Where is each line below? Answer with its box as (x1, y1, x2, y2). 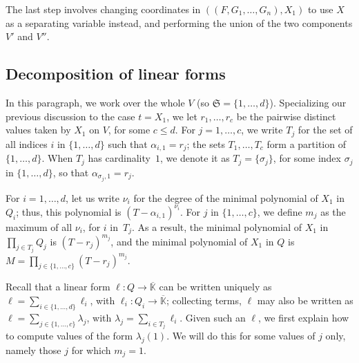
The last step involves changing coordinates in (6, 2, 201, 16)
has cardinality (88, 151, 151, 165)
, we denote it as (159, 151, 230, 165)
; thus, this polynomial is (16, 204, 122, 218)
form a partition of (266, 136, 346, 151)
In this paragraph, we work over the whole (6, 95, 185, 109)
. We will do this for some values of (166, 328, 316, 343)
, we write (241, 122, 283, 137)
